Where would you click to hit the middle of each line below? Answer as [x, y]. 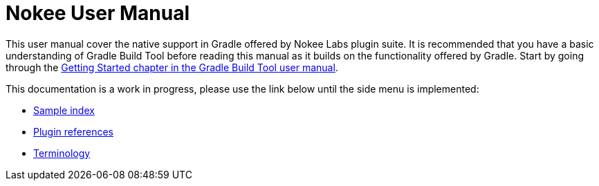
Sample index [64, 110]
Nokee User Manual [98, 13]
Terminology [62, 153]
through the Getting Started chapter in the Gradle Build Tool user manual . [172, 67]
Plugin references [73, 131]
